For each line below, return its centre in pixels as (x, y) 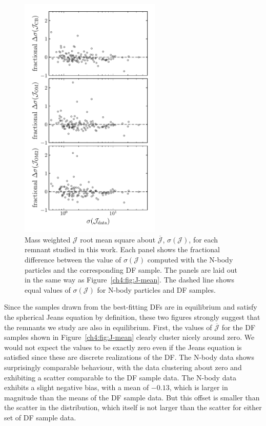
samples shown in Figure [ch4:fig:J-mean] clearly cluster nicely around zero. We (129, 337)
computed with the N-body (190, 260)
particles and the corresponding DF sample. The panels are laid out (131, 269)
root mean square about (118, 239)
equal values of (48, 289)
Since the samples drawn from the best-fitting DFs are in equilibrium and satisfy (131, 307)
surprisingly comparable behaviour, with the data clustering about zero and (123, 367)
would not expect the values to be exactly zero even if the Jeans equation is (123, 347)
